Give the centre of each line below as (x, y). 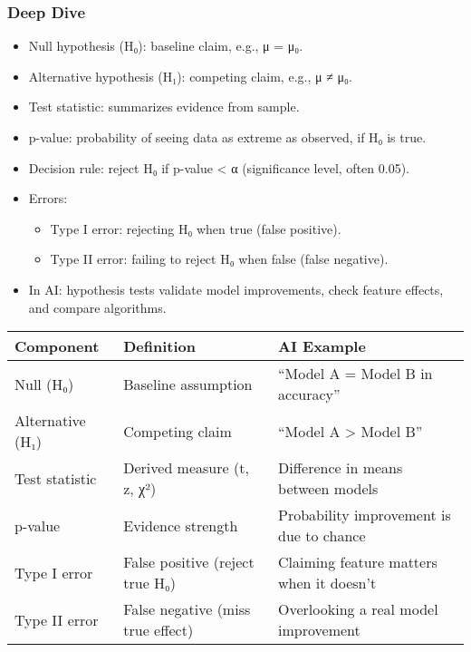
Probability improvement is (365, 515)
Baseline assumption (188, 384)
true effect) (159, 630)
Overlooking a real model (358, 609)
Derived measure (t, (186, 468)
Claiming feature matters (358, 562)
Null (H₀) (44, 384)
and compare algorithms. (97, 307)
